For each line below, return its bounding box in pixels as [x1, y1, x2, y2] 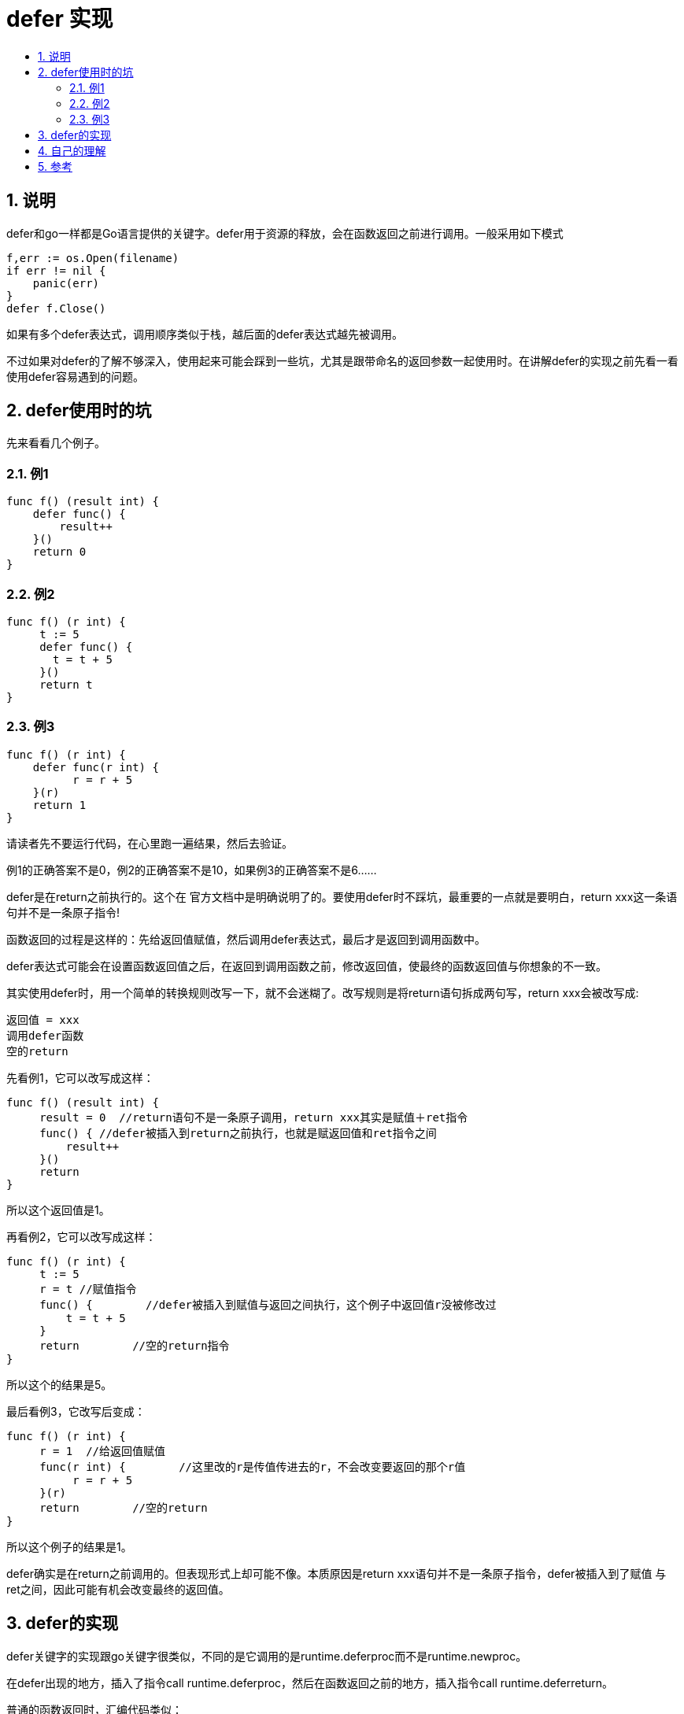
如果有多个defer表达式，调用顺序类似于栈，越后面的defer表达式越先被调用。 [6, 327, 403, 341]
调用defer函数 [6, 1029, 84, 1042]
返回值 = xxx [6, 1013, 79, 1026]
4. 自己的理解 [38, 143, 106, 157]
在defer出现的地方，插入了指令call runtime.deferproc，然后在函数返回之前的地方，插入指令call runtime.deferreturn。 [6, 1675, 614, 1690]
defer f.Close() [6, 301, 106, 315]
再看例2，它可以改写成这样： [6, 1229, 157, 1243]
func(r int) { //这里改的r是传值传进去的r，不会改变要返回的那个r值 [39, 1460, 466, 1473]
